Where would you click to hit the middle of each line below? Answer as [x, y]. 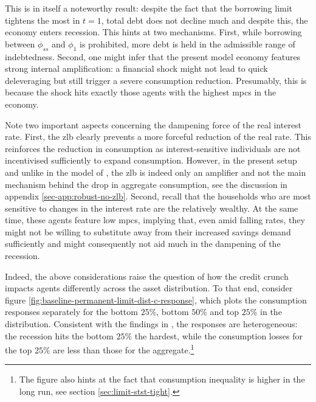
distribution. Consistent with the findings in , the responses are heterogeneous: [151, 324]
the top [19, 349]
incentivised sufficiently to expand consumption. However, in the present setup [151, 160]
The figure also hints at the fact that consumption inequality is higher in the [162, 379]
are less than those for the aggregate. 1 [124, 349]
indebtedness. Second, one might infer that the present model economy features [153, 56]
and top [225, 312]
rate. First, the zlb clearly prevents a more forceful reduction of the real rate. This [158, 137]
